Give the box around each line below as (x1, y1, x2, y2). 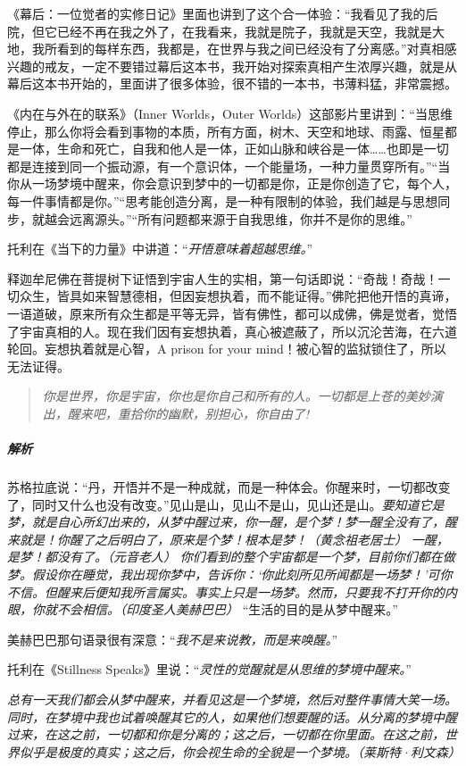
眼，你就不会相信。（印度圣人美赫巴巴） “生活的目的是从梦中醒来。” (7, 600, 398, 619)
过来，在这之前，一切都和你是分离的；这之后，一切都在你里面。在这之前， (7, 725, 445, 744)
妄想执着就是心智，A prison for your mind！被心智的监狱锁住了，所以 (44, 339, 446, 358)
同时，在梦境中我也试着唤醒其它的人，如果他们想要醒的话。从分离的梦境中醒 (7, 707, 457, 726)
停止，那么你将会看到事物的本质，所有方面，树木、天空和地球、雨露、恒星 (7, 121, 445, 140)
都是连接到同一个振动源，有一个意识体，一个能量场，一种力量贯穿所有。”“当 (7, 156, 451, 175)
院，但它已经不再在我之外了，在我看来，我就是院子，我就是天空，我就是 (7, 21, 432, 40)
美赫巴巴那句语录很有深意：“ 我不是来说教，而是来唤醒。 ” (7, 629, 338, 648)
